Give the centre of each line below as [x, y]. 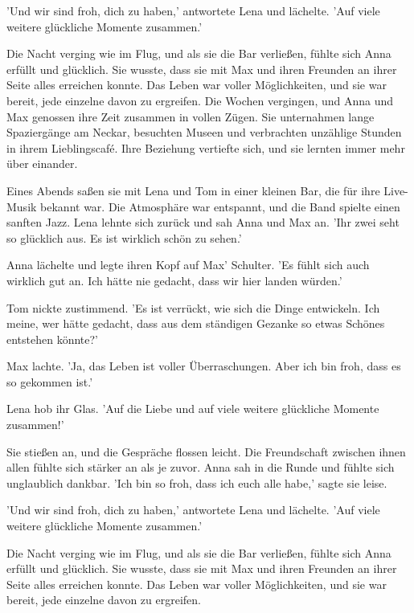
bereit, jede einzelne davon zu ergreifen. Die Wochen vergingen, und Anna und [200, 100]
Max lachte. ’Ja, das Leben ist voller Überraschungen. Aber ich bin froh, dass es [204, 366]
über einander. [42, 163]
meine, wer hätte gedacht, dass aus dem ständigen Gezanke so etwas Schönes [196, 323]
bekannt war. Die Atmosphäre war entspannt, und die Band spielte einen [220, 206]
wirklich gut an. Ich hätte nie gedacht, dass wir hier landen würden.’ [174, 280]
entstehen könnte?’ [53, 339]
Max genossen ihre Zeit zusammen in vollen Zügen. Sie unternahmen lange [191, 116]
